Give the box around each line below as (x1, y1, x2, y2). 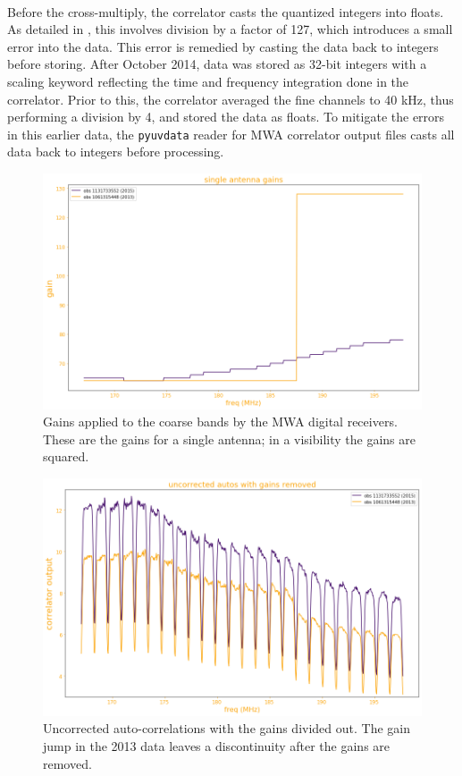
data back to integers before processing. (7, 142, 224, 161)
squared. (43, 447, 89, 466)
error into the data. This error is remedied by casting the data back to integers (7, 37, 439, 55)
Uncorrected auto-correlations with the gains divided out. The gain (43, 719, 410, 738)
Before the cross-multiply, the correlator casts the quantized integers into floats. (7, 2, 444, 21)
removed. (43, 754, 92, 772)
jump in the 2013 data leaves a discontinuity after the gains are (43, 737, 391, 755)
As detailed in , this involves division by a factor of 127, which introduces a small (7, 20, 453, 38)
